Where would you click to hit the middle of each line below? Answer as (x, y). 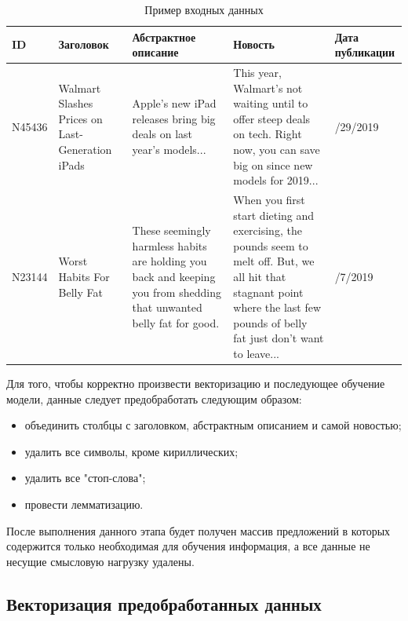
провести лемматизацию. (84, 504)
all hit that (260, 276)
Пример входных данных (204, 9)
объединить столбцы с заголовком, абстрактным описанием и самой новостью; (213, 425)
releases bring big (174, 118)
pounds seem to (271, 245)
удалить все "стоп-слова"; (85, 478)
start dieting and (274, 215)
